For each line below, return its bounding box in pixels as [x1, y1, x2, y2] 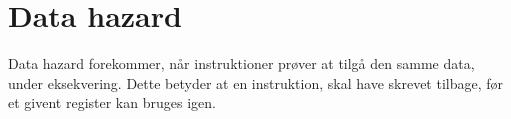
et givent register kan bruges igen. [8, 92, 216, 113]
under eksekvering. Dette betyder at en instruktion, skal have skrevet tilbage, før [8, 72, 504, 93]
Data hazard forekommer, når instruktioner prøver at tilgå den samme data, [8, 53, 475, 74]
